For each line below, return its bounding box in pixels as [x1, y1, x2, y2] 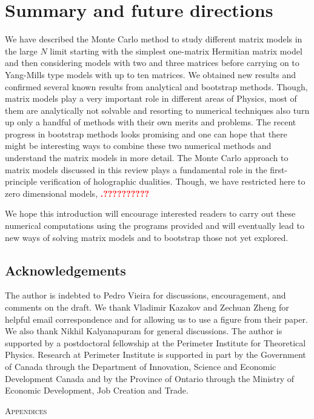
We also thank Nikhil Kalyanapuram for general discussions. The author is [5, 325, 282, 337]
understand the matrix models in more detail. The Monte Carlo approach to [5, 151, 289, 164]
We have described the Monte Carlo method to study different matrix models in [5, 33, 302, 45]
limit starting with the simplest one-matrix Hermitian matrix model [50, 44, 302, 57]
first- [270, 163, 288, 176]
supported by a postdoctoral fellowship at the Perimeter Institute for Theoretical [5, 336, 306, 349]
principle [5, 175, 37, 188]
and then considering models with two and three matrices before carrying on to [5, 56, 299, 69]
